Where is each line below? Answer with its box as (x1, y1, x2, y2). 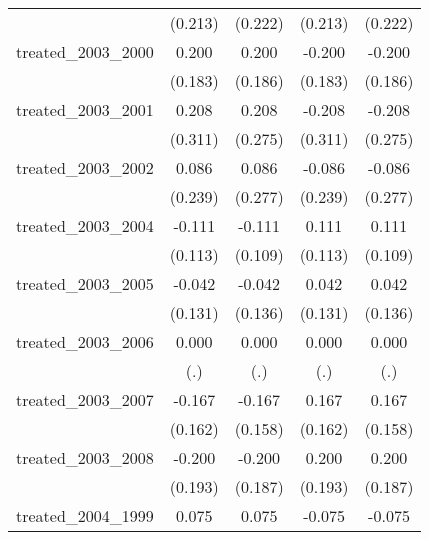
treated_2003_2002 (16, 156, 154, 179)
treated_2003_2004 (16, 214, 154, 237)
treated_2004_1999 (16, 504, 154, 527)
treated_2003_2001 (16, 98, 154, 121)
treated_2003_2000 (16, 40, 154, 63)
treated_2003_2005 (16, 272, 154, 295)
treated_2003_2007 (16, 388, 154, 411)
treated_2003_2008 (16, 446, 154, 469)
